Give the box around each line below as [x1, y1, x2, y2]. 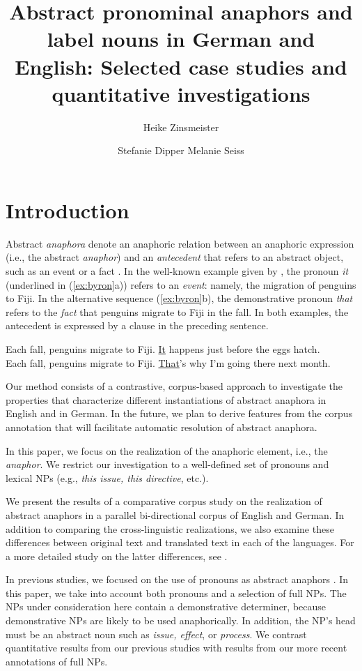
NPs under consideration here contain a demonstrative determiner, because [6, 599, 326, 614]
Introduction [6, 195, 129, 224]
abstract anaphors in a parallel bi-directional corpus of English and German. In [6, 507, 345, 522]
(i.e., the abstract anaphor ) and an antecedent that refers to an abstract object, [6, 250, 344, 264]
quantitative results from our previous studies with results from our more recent [6, 640, 347, 655]
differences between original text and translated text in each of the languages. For [6, 535, 354, 550]
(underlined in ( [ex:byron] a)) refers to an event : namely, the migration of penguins [6, 277, 356, 292]
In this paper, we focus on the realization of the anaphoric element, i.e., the [6, 443, 328, 458]
